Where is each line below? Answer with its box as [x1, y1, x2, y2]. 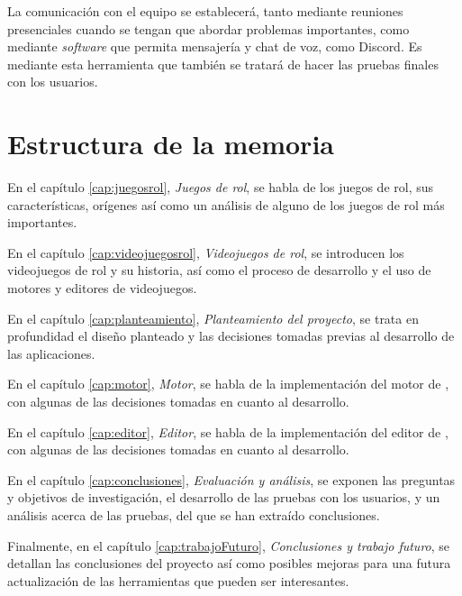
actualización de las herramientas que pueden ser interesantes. [7, 571, 349, 590]
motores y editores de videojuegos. [7, 279, 197, 298]
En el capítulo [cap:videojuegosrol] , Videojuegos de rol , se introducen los [7, 243, 404, 261]
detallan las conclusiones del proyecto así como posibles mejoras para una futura [7, 554, 451, 573]
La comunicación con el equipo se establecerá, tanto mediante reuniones [7, 2, 403, 20]
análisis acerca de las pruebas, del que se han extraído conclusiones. [7, 506, 380, 524]
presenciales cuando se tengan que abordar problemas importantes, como [7, 19, 410, 38]
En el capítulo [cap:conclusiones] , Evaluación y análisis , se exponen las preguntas [7, 470, 456, 489]
